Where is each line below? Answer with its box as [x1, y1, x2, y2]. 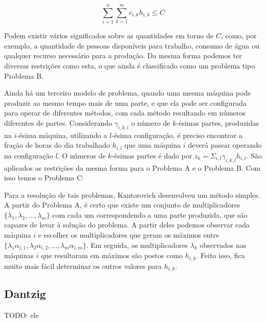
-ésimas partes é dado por [112, 150, 192, 160]
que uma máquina [124, 140, 181, 150]
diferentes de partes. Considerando [4, 117, 113, 128]
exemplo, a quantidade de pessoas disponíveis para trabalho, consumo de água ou [4, 40, 259, 51]
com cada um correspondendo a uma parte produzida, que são [52, 209, 248, 220]
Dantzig [4, 286, 46, 302]
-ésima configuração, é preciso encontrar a [112, 129, 242, 140]
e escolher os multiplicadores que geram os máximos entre [38, 229, 219, 240]
